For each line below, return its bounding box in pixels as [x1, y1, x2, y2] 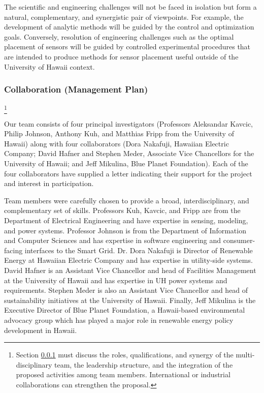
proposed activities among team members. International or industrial [16, 369, 230, 380]
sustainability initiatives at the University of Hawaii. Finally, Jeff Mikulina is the [4, 294, 256, 305]
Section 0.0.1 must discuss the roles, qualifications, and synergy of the [16, 349, 234, 360]
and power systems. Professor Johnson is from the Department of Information [4, 225, 246, 235]
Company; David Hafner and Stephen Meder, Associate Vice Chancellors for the [4, 148, 254, 159]
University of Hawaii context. [4, 61, 95, 72]
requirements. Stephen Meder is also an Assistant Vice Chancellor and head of [4, 285, 248, 295]
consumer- [223, 235, 255, 246]
